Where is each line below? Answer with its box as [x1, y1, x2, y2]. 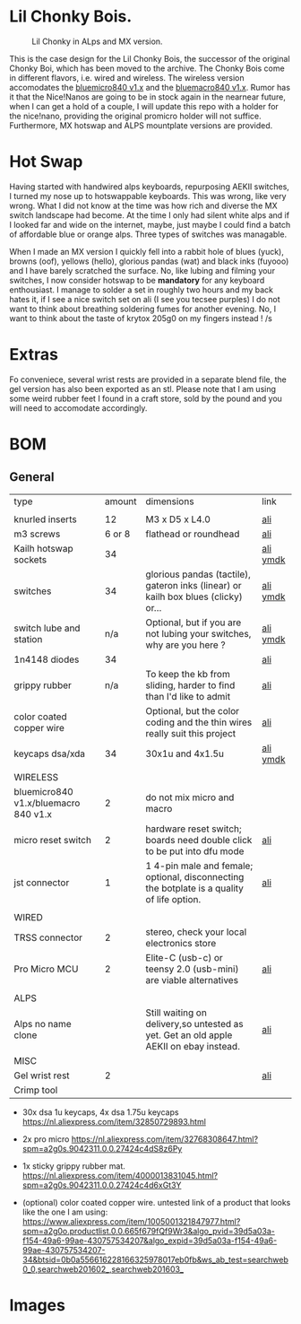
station [13, 632, 43, 645]
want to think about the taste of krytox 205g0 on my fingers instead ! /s [9, 312, 273, 324]
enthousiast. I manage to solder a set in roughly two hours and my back [9, 284, 274, 295]
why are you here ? [145, 639, 226, 651]
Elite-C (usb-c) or [145, 951, 224, 963]
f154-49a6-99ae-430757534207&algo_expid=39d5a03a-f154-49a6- [21, 1235, 278, 1246]
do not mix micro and [145, 791, 235, 804]
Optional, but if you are [145, 616, 242, 629]
